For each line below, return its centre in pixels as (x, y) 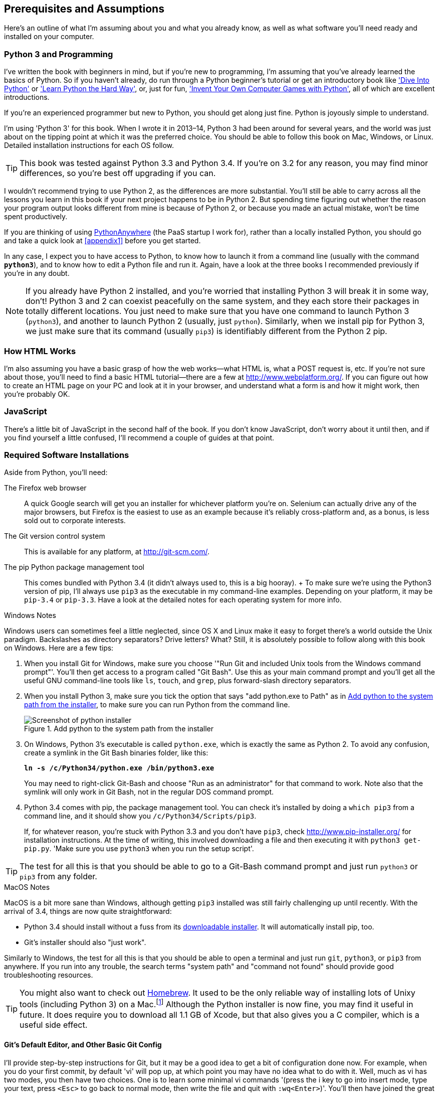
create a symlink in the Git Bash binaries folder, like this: (116, 753)
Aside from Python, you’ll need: (56, 473)
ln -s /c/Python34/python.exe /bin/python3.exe (119, 768)
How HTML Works (40, 351)
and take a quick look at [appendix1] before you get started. (102, 241)
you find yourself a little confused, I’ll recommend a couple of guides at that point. (139, 437)
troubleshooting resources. (49, 975)
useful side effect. (54, 1025)
